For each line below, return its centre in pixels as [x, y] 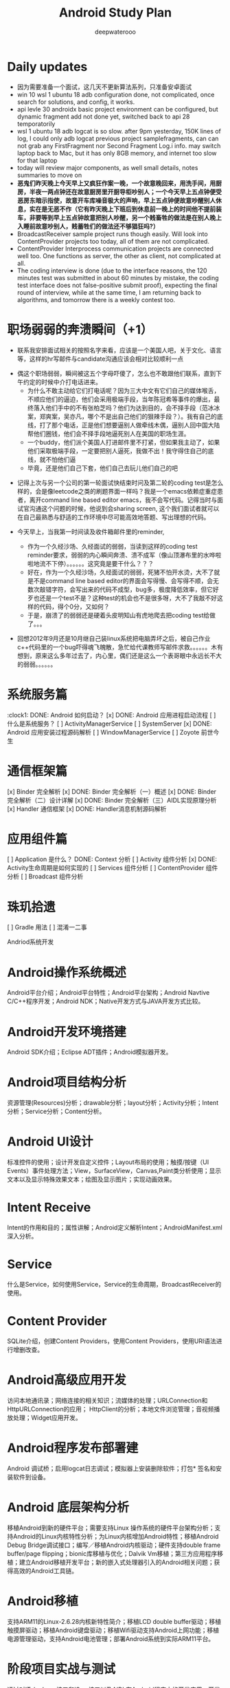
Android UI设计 [50, 1142]
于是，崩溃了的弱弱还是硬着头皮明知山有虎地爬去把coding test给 [118, 615]
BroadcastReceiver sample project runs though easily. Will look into [112, 234]
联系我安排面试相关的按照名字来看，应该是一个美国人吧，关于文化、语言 [119, 350]
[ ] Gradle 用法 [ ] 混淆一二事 [47, 927]
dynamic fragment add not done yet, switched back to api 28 [103, 116]
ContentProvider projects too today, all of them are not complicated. [113, 241]
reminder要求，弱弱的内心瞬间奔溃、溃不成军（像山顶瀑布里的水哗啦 [124, 555]
